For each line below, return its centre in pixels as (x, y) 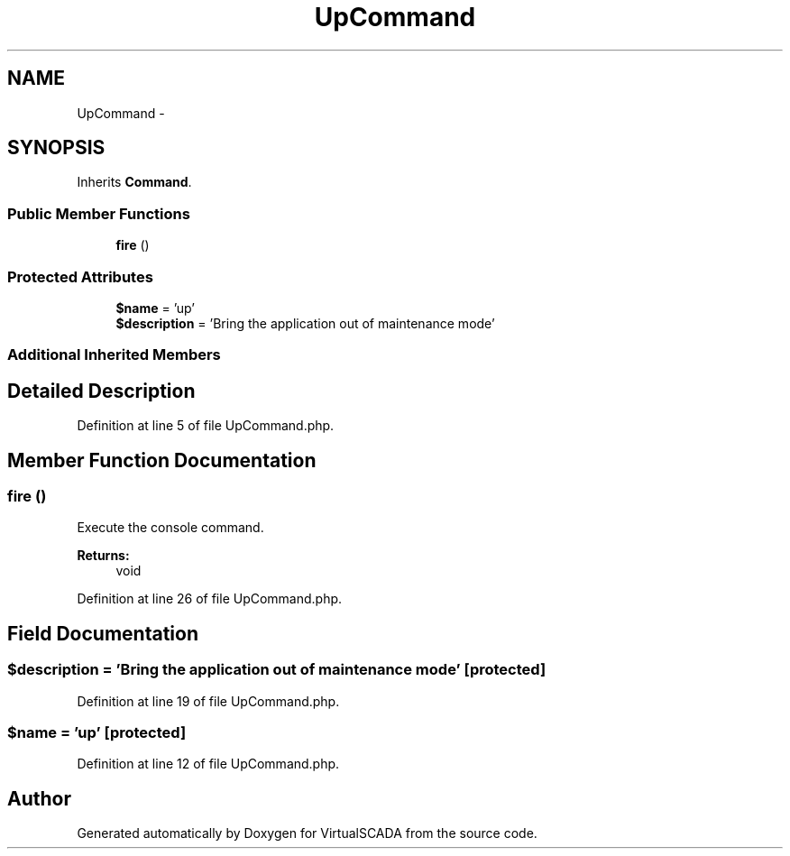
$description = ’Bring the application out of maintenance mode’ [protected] (277, 670)
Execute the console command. (170, 528)
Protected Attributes (80, 276)
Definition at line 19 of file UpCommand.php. (208, 701)
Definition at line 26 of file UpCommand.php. (210, 599)
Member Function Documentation (162, 460)
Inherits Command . (134, 182)
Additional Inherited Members (114, 355)
